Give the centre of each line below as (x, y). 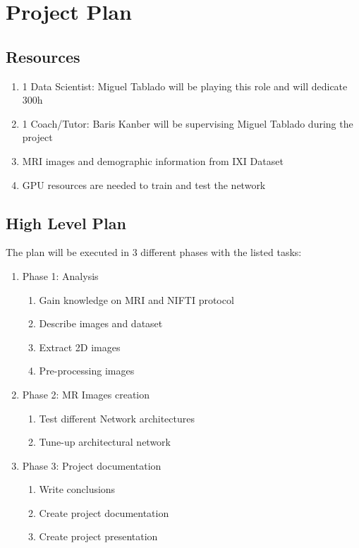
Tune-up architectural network (105, 442)
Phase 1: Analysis (60, 275)
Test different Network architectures (117, 418)
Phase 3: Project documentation (92, 465)
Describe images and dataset (101, 323)
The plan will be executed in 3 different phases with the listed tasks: (154, 252)
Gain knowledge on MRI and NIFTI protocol (136, 299)
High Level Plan (66, 223)
